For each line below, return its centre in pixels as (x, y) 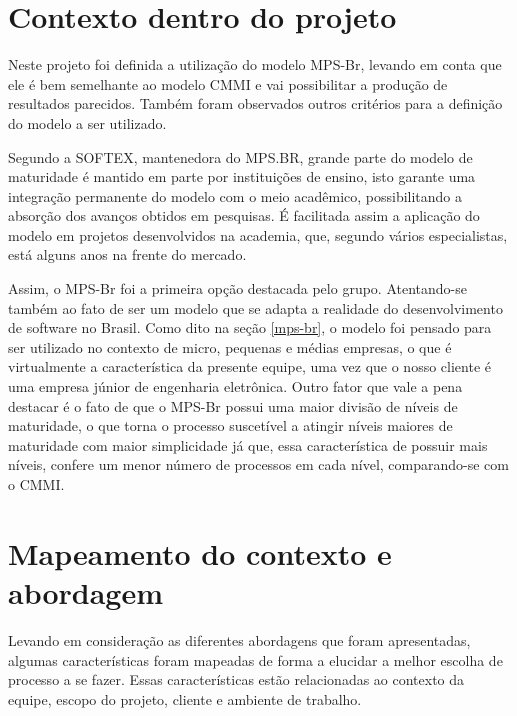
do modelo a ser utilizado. (87, 122)
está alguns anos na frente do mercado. (127, 254)
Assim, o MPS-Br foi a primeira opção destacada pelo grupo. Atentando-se (237, 288)
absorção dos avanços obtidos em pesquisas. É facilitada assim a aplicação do (244, 215)
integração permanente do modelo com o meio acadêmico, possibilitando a (235, 195)
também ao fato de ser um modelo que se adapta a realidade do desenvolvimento (255, 307)
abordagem (86, 591)
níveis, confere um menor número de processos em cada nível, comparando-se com (259, 464)
